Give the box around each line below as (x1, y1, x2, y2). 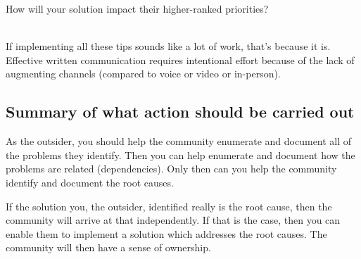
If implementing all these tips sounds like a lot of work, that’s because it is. (6, 39, 331, 53)
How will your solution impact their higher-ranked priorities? (6, 1, 269, 15)
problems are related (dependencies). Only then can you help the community (6, 161, 337, 176)
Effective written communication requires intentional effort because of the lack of (6, 52, 355, 67)
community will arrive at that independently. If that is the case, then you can (6, 213, 341, 227)
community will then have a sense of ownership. (6, 240, 211, 255)
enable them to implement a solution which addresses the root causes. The (6, 226, 327, 241)
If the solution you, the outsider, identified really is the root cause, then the (6, 198, 332, 213)
